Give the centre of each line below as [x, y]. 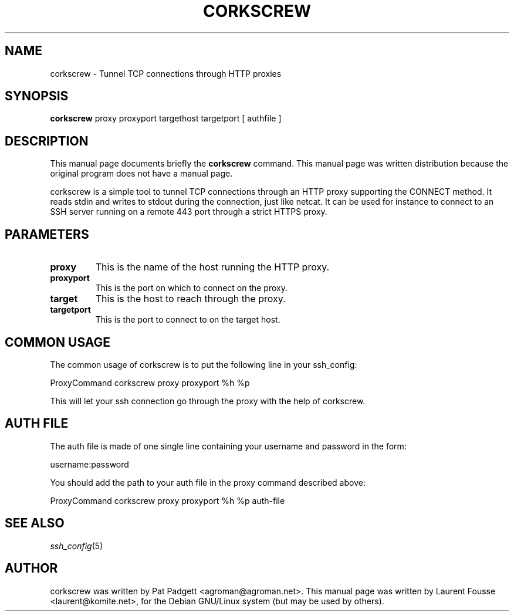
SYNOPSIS [37, 96]
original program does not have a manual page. [141, 174]
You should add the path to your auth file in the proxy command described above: [208, 482]
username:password [89, 464]
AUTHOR [31, 568]
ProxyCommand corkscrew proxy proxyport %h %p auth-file [168, 500]
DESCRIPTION [47, 141]
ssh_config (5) [77, 546]
